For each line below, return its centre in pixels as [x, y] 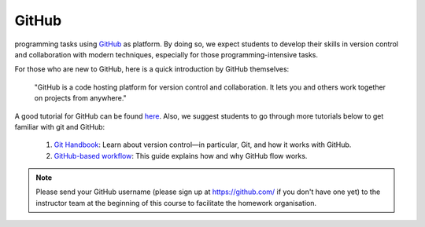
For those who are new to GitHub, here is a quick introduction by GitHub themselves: [152, 69]
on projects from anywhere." [81, 98]
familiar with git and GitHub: [60, 126]
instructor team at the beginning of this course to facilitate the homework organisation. [176, 203]
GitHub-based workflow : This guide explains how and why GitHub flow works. [181, 156]
